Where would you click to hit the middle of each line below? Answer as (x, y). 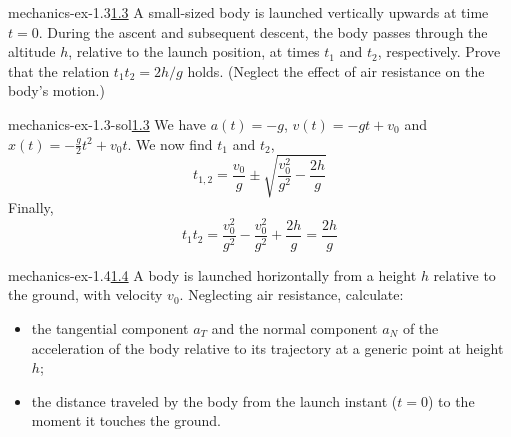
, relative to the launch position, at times (194, 51)
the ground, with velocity (85, 294)
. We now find (170, 143)
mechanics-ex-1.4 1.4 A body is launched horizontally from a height (212, 274)
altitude (32, 51)
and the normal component (294, 327)
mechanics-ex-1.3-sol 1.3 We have (107, 123)
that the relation (59, 70)
